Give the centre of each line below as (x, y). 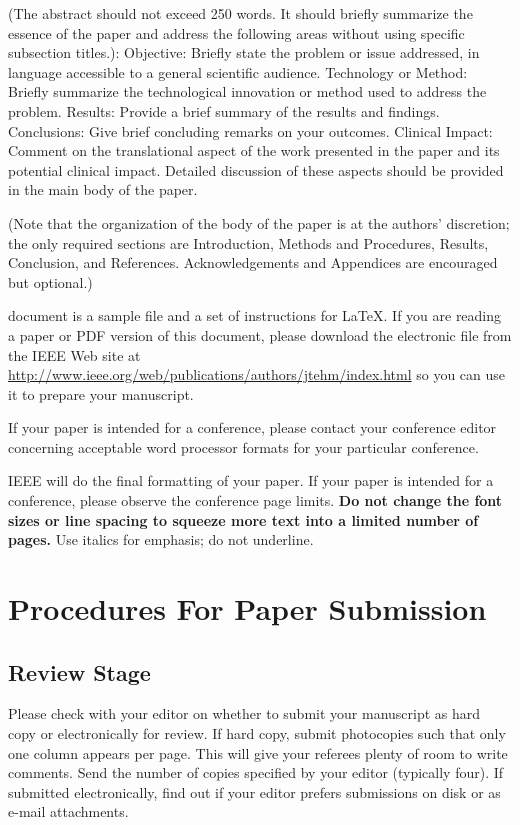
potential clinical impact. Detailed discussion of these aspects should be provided (256, 169)
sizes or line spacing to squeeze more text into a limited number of (243, 519)
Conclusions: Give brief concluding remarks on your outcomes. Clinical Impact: (250, 130)
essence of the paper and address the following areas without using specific (236, 32)
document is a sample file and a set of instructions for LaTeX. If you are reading (255, 315)
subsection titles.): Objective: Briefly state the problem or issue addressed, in (244, 52)
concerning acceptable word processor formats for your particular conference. (243, 446)
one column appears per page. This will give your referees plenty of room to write (258, 752)
